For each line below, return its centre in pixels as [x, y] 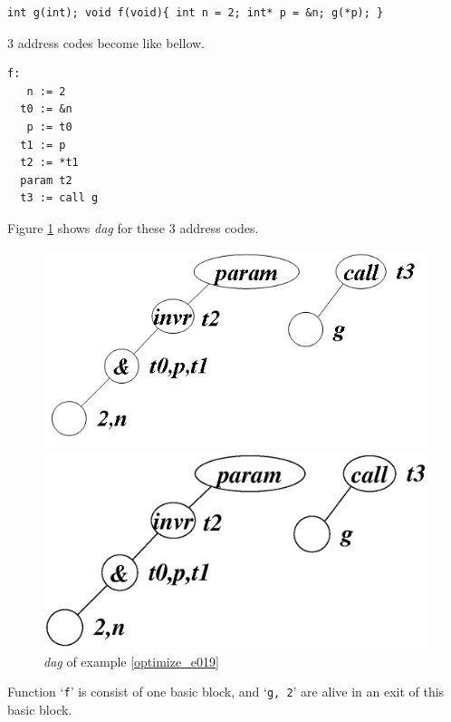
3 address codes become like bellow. [106, 42]
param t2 [46, 180]
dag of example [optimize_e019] [131, 661]
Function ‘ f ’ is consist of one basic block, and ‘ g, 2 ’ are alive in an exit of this [226, 692]
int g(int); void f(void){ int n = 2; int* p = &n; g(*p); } [196, 13]
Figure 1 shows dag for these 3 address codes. [133, 227]
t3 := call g [59, 198]
